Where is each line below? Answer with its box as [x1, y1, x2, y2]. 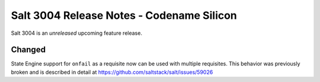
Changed [11, 45, 46, 55]
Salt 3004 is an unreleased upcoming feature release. [11, 29, 142, 37]
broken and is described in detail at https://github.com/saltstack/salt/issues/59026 [11, 68, 213, 76]
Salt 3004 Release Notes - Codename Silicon [11, 9, 237, 22]
